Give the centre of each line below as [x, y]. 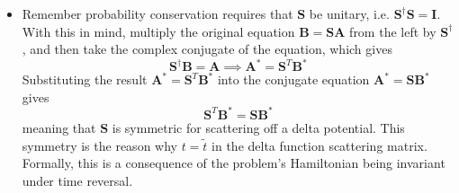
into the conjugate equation [293, 79]
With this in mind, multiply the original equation [158, 31]
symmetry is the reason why [99, 145]
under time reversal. [77, 180]
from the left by [393, 31]
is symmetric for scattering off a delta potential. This [258, 127]
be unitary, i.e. [349, 13]
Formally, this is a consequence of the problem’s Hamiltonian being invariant [234, 163]
